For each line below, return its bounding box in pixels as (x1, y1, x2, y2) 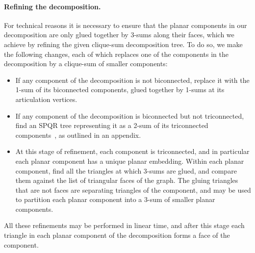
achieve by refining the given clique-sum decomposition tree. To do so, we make (4, 39, 243, 49)
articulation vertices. (15, 94, 77, 104)
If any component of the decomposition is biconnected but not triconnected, (15, 110, 244, 121)
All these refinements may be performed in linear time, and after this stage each (4, 220, 245, 230)
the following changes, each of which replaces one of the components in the (4, 49, 229, 59)
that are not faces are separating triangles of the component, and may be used (15, 184, 251, 195)
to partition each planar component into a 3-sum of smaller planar (15, 194, 215, 204)
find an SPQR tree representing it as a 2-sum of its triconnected (15, 120, 208, 130)
